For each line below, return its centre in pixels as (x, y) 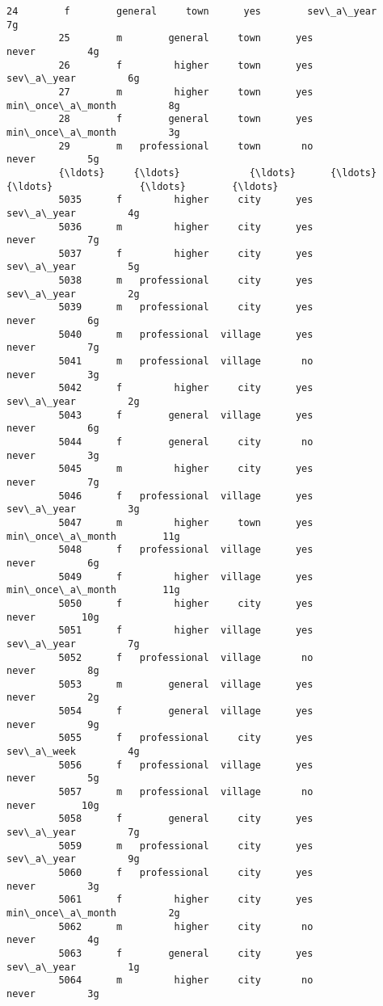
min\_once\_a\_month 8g (93, 105)
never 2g (53, 698)
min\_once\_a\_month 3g (93, 132)
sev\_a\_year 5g (73, 267)
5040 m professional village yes (186, 334)
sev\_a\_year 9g (73, 859)
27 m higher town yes (186, 92)
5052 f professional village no (186, 657)
